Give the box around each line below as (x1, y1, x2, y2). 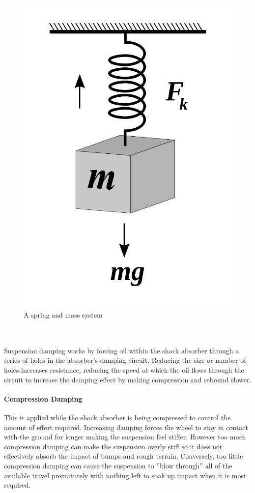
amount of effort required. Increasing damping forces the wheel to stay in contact (4, 422, 249, 432)
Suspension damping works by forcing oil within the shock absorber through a (4, 345, 239, 355)
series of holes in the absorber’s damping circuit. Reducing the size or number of (4, 355, 246, 365)
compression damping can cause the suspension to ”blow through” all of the (4, 460, 232, 470)
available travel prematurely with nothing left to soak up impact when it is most (4, 470, 247, 480)
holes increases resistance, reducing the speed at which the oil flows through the (4, 365, 244, 375)
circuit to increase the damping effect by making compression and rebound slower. (4, 374, 252, 384)
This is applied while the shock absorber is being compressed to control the (4, 412, 231, 423)
